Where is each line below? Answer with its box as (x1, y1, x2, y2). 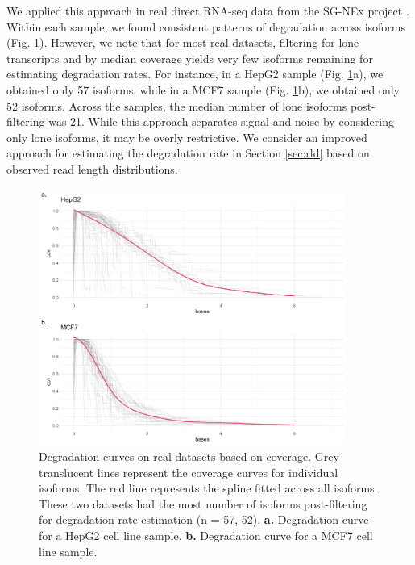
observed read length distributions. (6, 160, 178, 177)
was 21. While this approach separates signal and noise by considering (48, 113, 394, 130)
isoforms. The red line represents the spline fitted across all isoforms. (39, 479, 378, 496)
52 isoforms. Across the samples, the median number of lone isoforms (6, 97, 347, 114)
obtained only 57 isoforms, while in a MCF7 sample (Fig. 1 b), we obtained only (6, 81, 400, 98)
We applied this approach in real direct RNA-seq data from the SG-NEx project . (6, 2, 409, 19)
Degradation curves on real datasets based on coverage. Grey (39, 447, 339, 464)
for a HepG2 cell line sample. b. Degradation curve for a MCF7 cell (39, 526, 373, 543)
